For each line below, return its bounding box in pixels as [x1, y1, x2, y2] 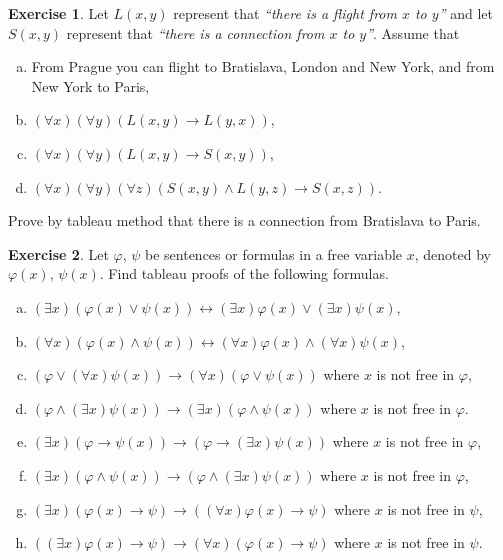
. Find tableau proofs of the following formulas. [99, 263, 389, 284]
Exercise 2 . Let [8, 243, 109, 264]
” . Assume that [366, 22, 460, 43]
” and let [438, 3, 493, 23]
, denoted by [414, 243, 491, 264]
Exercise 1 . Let [8, 3, 109, 23]
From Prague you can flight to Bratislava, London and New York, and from [31, 56, 495, 77]
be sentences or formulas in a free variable [145, 243, 403, 264]
